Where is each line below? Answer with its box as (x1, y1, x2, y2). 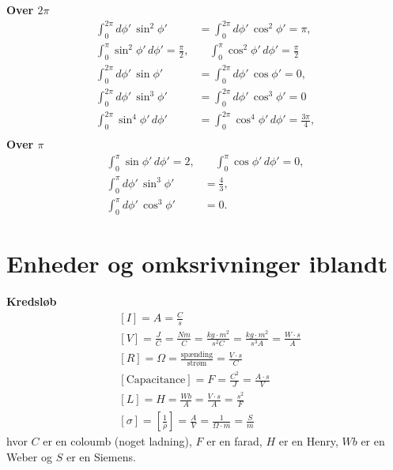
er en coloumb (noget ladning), (43, 433, 192, 449)
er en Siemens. (66, 448, 136, 464)
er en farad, (206, 433, 263, 449)
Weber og (6, 448, 52, 464)
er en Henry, (278, 433, 338, 449)
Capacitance (126, 374, 186, 386)
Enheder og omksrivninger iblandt (6, 247, 388, 280)
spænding (180, 350, 214, 359)
